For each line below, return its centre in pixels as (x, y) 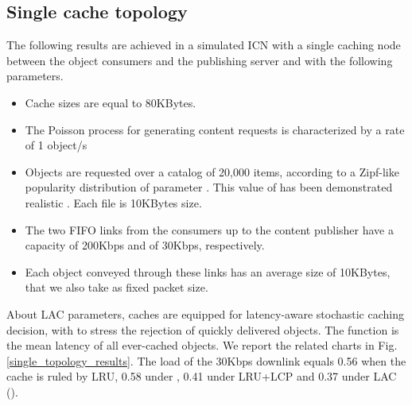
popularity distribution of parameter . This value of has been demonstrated (209, 187)
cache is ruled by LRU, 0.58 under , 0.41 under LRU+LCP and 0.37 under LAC (202, 376)
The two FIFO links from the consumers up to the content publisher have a (209, 229)
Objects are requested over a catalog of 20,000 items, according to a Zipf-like (212, 171)
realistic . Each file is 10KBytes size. (113, 202)
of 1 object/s (56, 145)
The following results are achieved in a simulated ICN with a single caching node (204, 45)
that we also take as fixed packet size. (117, 287)
